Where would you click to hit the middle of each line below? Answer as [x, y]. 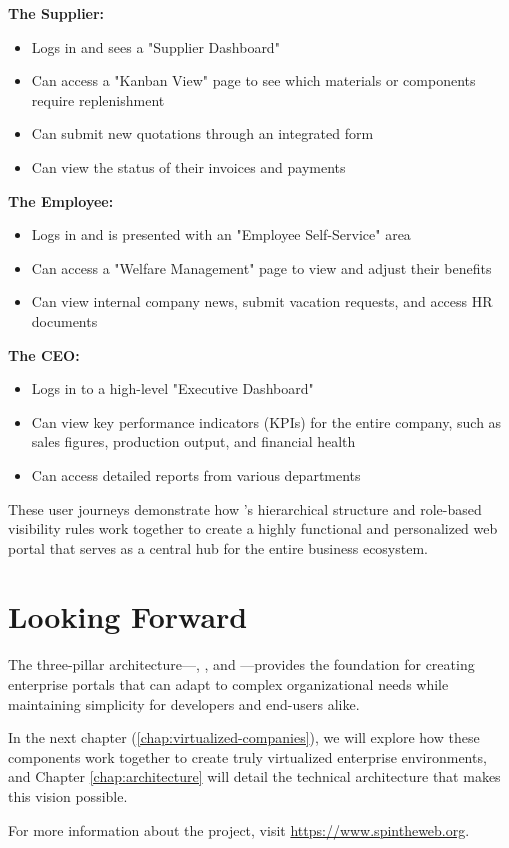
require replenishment [98, 99]
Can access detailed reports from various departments [196, 474]
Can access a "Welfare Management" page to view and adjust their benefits [261, 267]
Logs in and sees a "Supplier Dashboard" [155, 46]
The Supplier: [56, 13]
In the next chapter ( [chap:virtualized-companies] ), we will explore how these [244, 737]
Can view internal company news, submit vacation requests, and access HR [262, 301]
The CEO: [44, 354]
